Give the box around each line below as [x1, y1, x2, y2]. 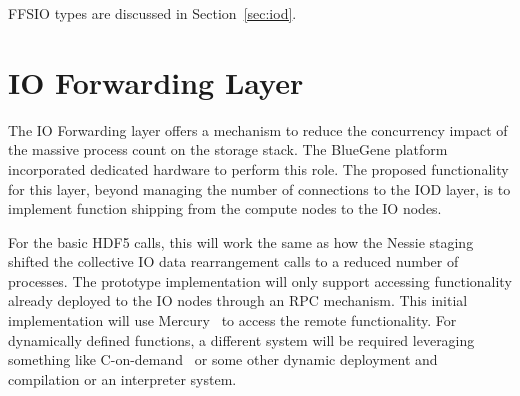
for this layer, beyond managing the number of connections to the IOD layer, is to [8, 178, 511, 199]
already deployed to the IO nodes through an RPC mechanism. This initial [8, 290, 468, 311]
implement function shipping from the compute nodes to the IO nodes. [8, 198, 442, 219]
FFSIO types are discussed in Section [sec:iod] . [8, 3, 297, 23]
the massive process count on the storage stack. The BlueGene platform [8, 139, 448, 160]
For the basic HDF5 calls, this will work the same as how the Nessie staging [8, 231, 474, 252]
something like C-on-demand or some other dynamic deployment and [8, 349, 438, 370]
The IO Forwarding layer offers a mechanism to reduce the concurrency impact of [8, 119, 508, 140]
